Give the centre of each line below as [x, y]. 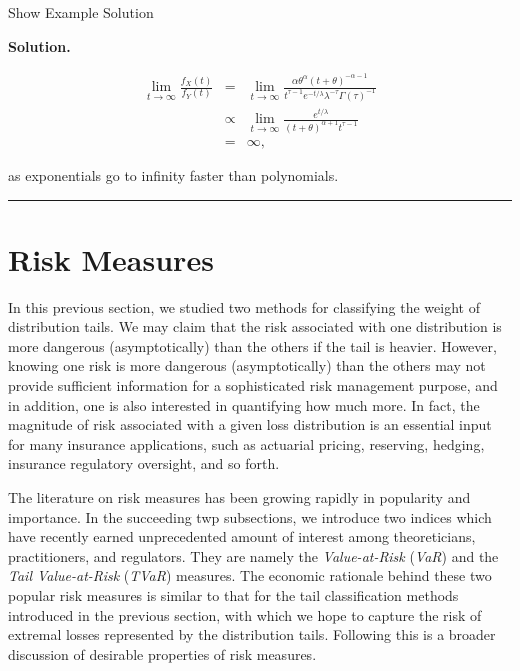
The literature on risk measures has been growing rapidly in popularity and [239, 497]
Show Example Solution [81, 12]
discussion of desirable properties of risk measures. [162, 653]
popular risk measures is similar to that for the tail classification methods [233, 595]
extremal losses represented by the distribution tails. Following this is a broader [252, 634]
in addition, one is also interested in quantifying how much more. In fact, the [244, 404]
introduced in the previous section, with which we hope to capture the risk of [245, 614]
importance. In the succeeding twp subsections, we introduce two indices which [250, 516]
